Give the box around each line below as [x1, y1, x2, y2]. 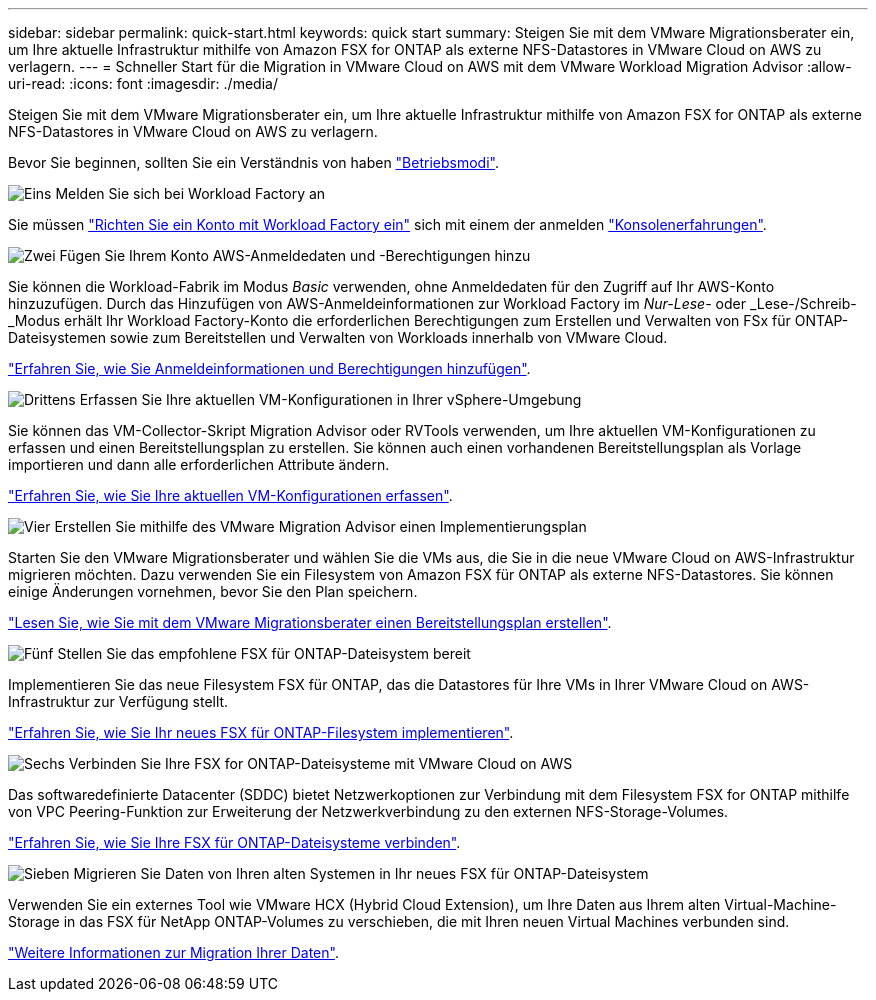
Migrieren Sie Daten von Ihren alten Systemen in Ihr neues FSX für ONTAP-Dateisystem [73, 865, 649, 882]
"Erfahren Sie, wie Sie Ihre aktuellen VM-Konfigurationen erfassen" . [8, 487, 453, 504]
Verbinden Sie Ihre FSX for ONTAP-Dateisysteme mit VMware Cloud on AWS [68, 755, 573, 772]
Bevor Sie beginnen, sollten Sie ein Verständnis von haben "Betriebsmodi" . [8, 154, 499, 171]
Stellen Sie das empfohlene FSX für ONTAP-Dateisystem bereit [57, 645, 471, 662]
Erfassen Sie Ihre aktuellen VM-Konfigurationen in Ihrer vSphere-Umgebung [79, 391, 582, 408]
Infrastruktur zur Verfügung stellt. [8, 693, 229, 710]
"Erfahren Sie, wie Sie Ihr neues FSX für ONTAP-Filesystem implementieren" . [8, 724, 514, 741]
